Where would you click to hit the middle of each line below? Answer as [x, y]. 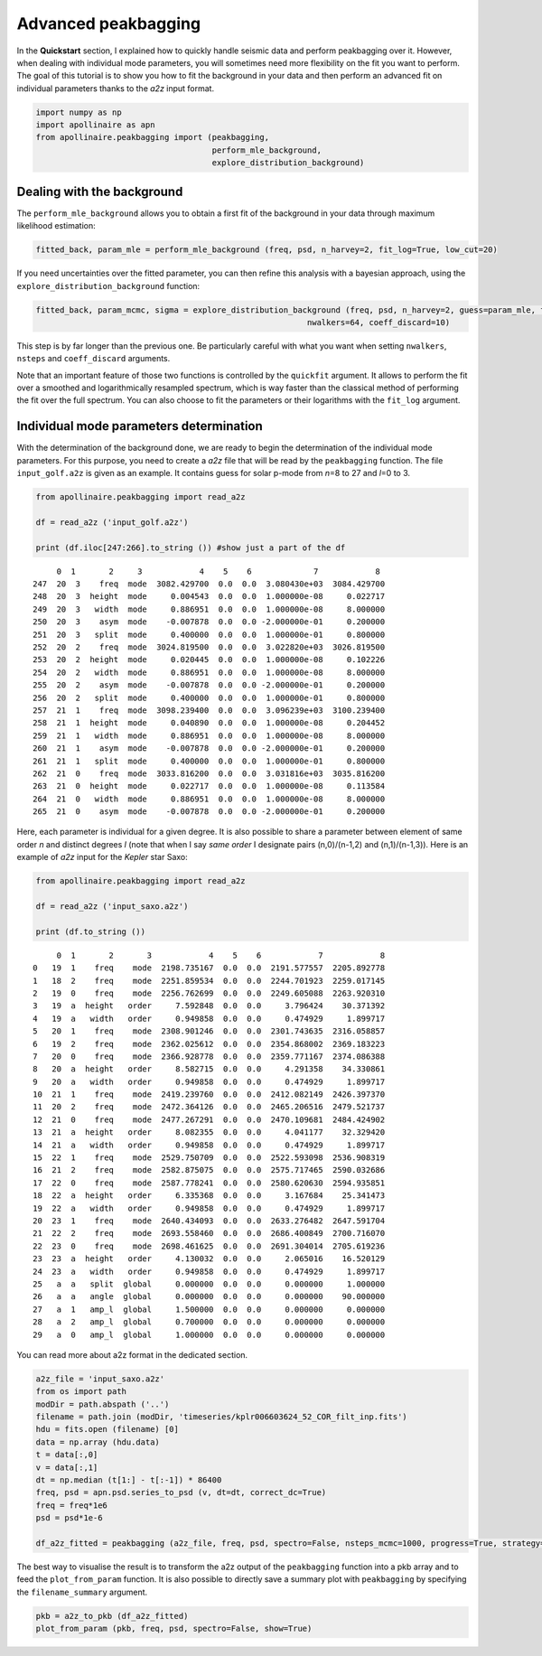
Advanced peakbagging [109, 23]
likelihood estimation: [56, 226]
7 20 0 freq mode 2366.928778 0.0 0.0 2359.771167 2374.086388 [209, 1056]
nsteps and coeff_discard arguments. [93, 359]
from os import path [81, 1392]
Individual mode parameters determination [140, 426]
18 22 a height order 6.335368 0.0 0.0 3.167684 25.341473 [209, 1196]
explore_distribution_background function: [108, 285]
